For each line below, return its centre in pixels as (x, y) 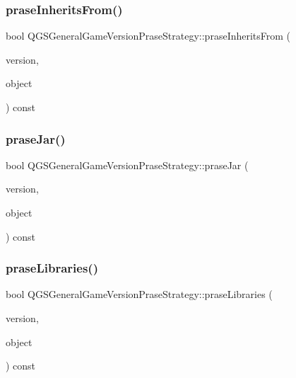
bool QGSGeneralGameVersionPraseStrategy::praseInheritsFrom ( (148, 36)
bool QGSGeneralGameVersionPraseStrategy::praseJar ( (127, 165)
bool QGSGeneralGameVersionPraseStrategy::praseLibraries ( (139, 294)
